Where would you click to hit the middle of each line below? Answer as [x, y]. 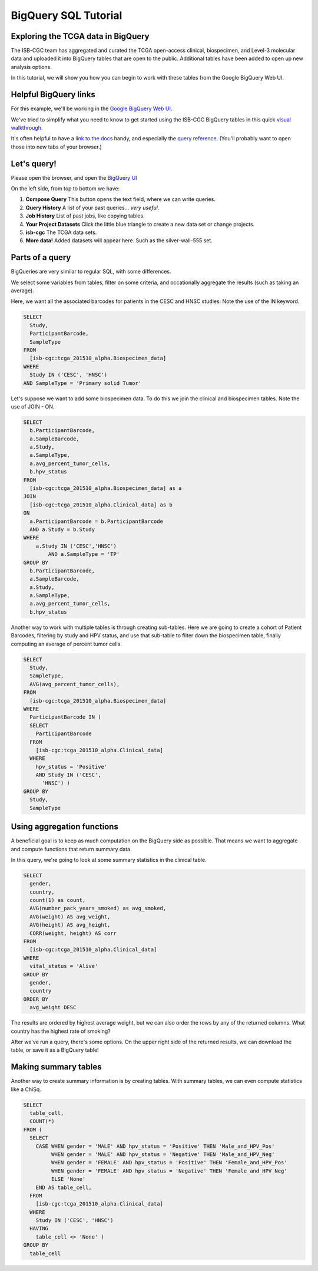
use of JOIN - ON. [33, 406]
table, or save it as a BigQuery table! [55, 1050]
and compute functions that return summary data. [71, 849]
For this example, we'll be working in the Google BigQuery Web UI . [92, 108]
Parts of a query [41, 257]
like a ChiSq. [26, 1089]
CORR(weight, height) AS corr [73, 933]
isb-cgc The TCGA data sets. [61, 232]
